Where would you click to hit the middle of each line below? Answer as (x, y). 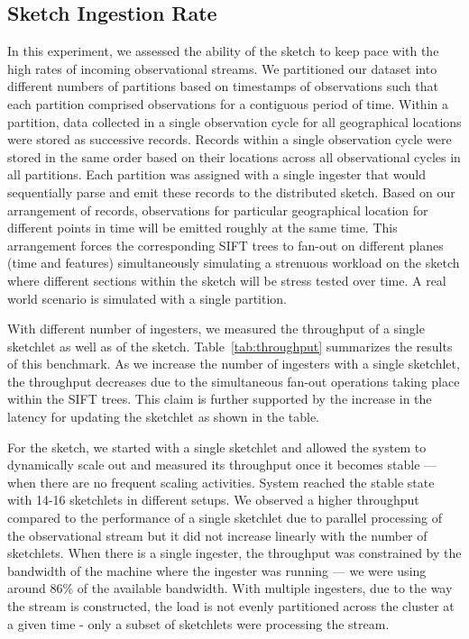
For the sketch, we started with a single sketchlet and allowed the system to (217, 447)
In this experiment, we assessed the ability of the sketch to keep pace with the (223, 51)
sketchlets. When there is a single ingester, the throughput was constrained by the (234, 553)
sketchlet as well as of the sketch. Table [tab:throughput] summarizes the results (230, 346)
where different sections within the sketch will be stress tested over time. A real (227, 280)
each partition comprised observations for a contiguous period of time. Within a (228, 103)
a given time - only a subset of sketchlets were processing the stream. (198, 623)
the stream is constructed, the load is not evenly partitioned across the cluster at (231, 606)
